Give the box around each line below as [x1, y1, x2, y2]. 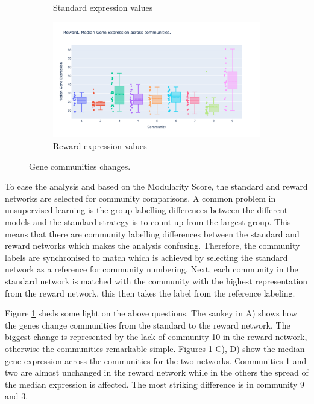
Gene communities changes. [29, 159, 131, 172]
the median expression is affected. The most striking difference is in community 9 [5, 377, 305, 390]
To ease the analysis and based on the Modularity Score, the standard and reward [5, 180, 308, 193]
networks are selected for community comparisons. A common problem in [5, 191, 276, 204]
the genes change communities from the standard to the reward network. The [5, 318, 290, 331]
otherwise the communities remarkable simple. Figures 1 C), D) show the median [5, 342, 305, 354]
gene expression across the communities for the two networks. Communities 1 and [5, 354, 307, 367]
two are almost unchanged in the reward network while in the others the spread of [5, 366, 309, 379]
